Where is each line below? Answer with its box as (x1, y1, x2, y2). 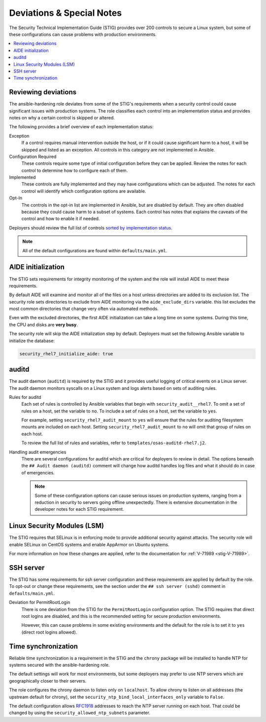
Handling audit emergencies (9, 449, 66, 455)
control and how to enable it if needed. (21, 216, 100, 222)
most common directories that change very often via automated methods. (9, 306, 159, 312)
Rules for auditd (9, 394, 41, 400)
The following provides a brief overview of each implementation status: (9, 124, 154, 130)
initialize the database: (9, 338, 55, 343)
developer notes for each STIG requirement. (34, 506, 124, 512)
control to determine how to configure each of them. (21, 167, 128, 173)
